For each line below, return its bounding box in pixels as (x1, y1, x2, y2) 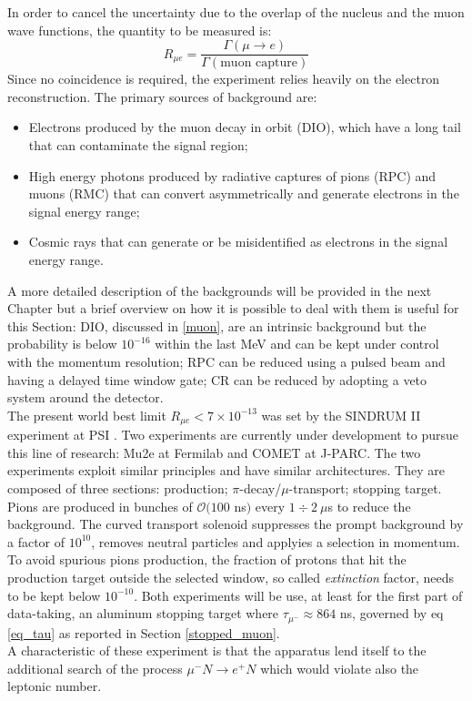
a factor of (7, 532, 65, 551)
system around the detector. (7, 388, 164, 407)
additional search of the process (7, 658, 183, 677)
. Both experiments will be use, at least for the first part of (134, 585, 463, 604)
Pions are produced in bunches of (7, 496, 193, 515)
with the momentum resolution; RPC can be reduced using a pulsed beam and (7, 351, 446, 371)
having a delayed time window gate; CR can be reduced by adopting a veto (7, 370, 427, 389)
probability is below (7, 334, 117, 353)
